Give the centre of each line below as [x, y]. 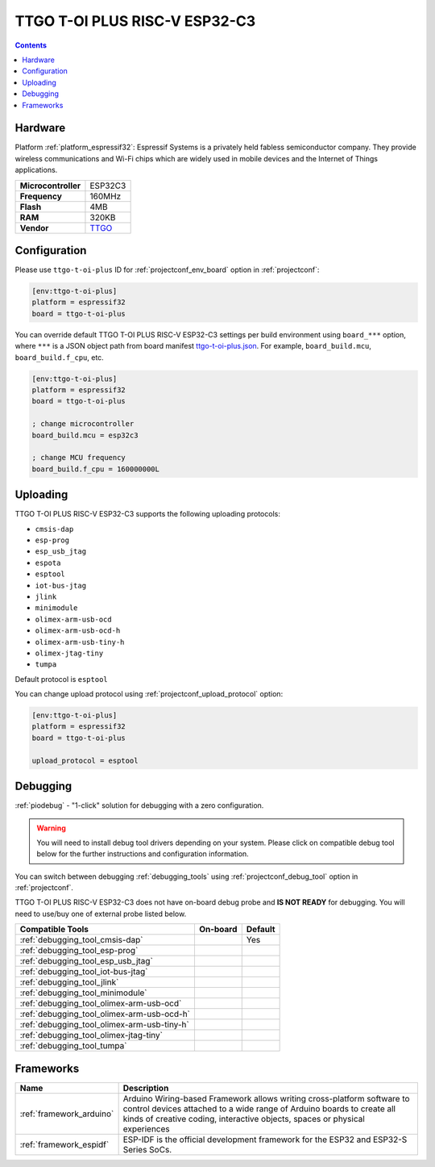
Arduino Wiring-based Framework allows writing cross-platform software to [266, 1098]
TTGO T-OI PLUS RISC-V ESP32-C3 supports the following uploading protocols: [148, 514]
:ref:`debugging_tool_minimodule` [83, 993]
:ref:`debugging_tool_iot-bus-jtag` [84, 972]
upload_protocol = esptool [85, 760]
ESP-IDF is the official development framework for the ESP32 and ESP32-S [265, 1140]
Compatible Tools [54, 930]
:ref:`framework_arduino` [67, 1114]
